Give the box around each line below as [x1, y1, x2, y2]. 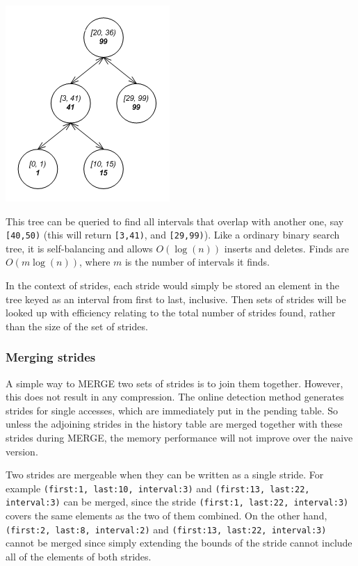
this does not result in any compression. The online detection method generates [6, 389, 344, 404]
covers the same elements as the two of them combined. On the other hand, [6, 508, 327, 523]
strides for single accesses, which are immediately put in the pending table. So [6, 403, 339, 417]
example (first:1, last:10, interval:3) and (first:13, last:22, [6, 480, 310, 495]
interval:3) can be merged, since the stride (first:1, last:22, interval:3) [6, 494, 349, 509]
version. [6, 444, 38, 458]
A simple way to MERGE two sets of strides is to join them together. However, [6, 375, 343, 390]
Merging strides [6, 348, 96, 366]
